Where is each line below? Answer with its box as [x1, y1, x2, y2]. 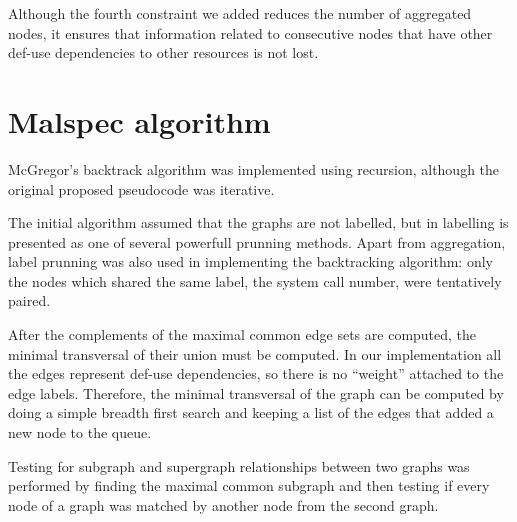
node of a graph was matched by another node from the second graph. [8, 494, 439, 515]
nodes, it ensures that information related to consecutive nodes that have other [8, 22, 493, 43]
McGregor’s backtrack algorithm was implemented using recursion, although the [8, 158, 500, 179]
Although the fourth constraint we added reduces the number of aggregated [8, 3, 472, 23]
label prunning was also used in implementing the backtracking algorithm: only [8, 251, 493, 272]
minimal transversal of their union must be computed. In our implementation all [8, 343, 502, 364]
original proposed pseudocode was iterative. [8, 178, 275, 199]
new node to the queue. [8, 422, 152, 443]
